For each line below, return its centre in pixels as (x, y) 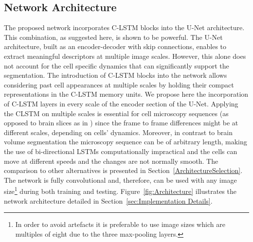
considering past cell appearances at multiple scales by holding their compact (119, 84)
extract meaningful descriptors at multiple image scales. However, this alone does (125, 56)
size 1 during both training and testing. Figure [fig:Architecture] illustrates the (120, 190)
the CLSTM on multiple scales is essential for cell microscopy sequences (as (116, 113)
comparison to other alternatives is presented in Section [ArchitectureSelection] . (123, 170)
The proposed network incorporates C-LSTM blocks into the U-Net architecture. (124, 27)
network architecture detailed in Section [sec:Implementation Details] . (108, 200)
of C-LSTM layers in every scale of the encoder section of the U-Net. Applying (121, 103)
